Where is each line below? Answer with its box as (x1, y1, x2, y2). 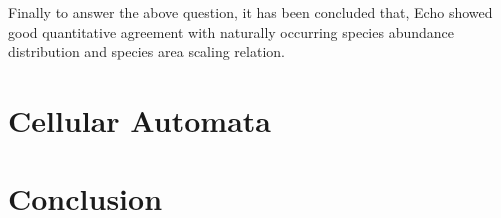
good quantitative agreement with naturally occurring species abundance (8, 21, 455, 42)
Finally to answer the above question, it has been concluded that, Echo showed (8, 2, 493, 22)
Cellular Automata (8, 99, 271, 140)
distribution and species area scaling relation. (8, 41, 285, 62)
